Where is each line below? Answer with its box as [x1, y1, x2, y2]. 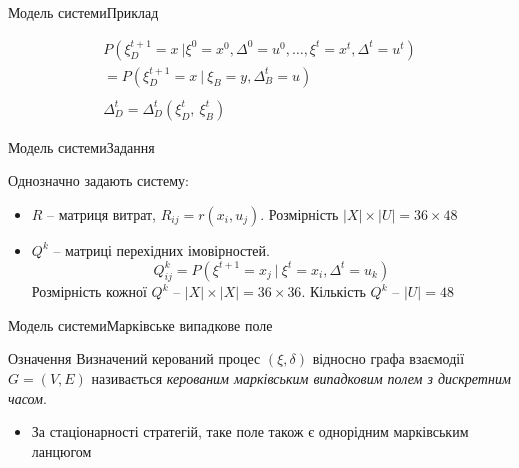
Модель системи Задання [8, 136, 155, 157]
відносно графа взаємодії [312, 348, 465, 369]
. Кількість [301, 281, 366, 302]
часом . [8, 387, 47, 408]
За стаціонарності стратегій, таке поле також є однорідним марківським [31, 421, 469, 442]
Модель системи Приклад [8, 2, 159, 22]
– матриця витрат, [47, 203, 157, 224]
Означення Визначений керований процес [8, 348, 261, 369]
